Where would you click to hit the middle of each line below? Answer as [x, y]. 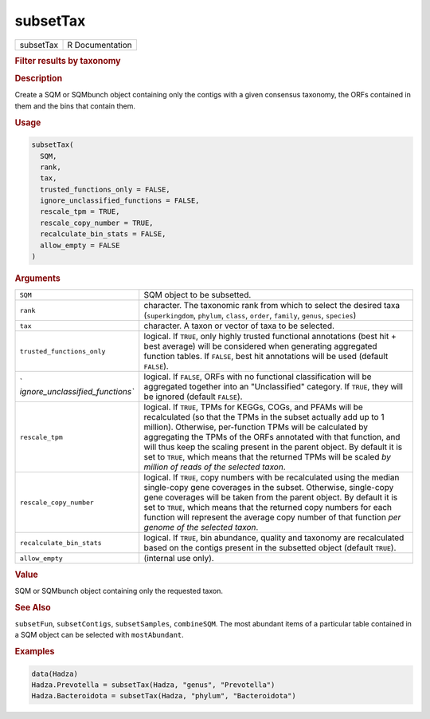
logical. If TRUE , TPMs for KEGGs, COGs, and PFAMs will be [254, 407]
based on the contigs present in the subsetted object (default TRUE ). [270, 548]
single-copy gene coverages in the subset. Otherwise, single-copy [269, 488]
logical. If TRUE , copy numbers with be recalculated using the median [272, 477]
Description [39, 78]
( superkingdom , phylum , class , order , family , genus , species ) [250, 315]
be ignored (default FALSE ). [193, 397]
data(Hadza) [55, 674]
